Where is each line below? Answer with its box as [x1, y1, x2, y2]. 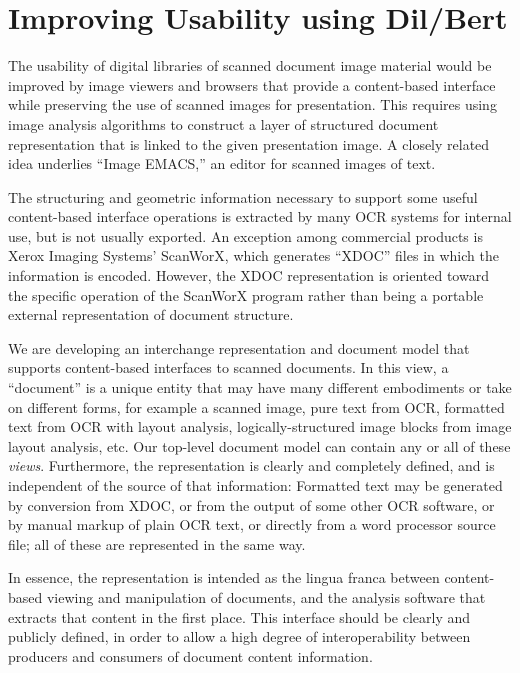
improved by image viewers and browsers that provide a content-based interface [8, 74, 496, 95]
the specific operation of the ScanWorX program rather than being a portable [8, 284, 484, 305]
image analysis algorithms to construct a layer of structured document [8, 113, 439, 134]
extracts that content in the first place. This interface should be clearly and [8, 606, 471, 627]
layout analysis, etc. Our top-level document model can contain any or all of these [8, 435, 511, 456]
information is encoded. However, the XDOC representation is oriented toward [8, 265, 489, 286]
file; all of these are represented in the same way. [8, 533, 306, 554]
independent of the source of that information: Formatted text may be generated [8, 475, 503, 495]
